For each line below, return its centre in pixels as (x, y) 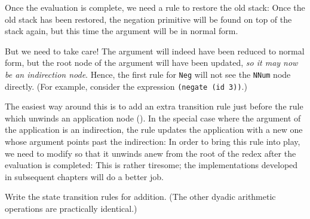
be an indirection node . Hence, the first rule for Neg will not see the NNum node (148, 74)
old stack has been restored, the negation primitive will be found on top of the (148, 19)
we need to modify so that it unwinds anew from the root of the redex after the (151, 153)
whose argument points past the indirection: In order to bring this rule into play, (153, 142)
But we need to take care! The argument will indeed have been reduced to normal (155, 51)
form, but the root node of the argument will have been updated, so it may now (151, 63)
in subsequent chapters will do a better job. (84, 176)
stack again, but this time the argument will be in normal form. (122, 31)
